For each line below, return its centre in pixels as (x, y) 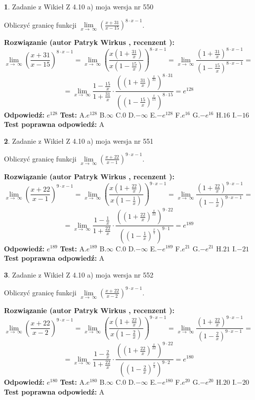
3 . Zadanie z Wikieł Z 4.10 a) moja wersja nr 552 (79, 274)
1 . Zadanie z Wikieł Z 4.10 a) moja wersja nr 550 (79, 6)
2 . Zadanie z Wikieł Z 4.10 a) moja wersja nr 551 (79, 140)
